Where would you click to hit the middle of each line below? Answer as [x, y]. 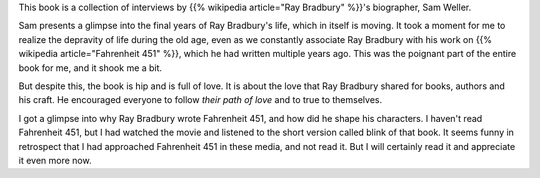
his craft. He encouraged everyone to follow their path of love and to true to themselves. [200, 100]
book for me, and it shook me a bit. [90, 67]
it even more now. [55, 160]
